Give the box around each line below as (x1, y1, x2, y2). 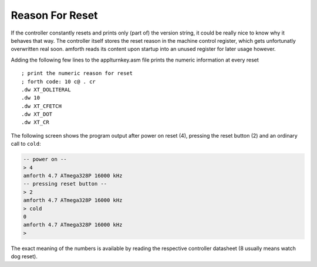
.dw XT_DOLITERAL (21, 86, 71, 93)
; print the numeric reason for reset (21, 70, 133, 77)
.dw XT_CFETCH (21, 102, 62, 109)
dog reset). (11, 253, 38, 260)
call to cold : (11, 141, 41, 148)
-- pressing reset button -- (23, 180, 107, 187)
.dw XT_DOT (21, 111, 53, 118)
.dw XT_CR (21, 119, 49, 126)
